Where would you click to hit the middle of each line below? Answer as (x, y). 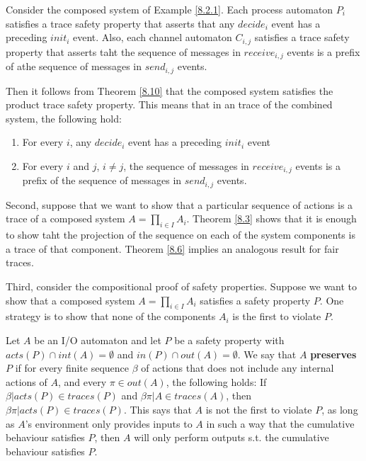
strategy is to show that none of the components (111, 316)
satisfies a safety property (255, 300)
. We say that (267, 354)
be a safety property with (229, 340)
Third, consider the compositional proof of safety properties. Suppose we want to (182, 286)
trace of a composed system (65, 218)
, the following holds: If (216, 381)
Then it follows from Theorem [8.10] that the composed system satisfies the (170, 90)
